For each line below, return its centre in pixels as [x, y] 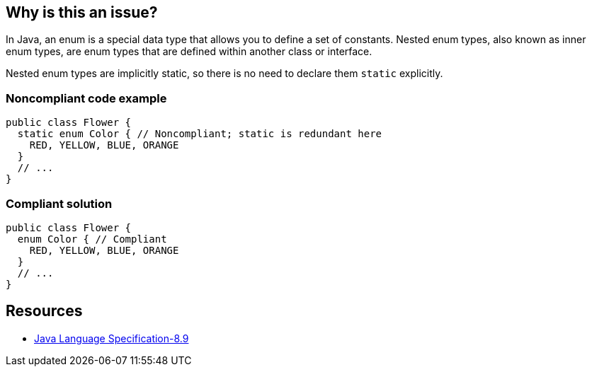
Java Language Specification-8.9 [112, 338]
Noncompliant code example [86, 98]
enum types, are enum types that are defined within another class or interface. [189, 52]
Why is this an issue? [82, 12]
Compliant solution [59, 203]
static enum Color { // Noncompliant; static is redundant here [200, 134]
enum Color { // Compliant [92, 239]
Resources [44, 311]
